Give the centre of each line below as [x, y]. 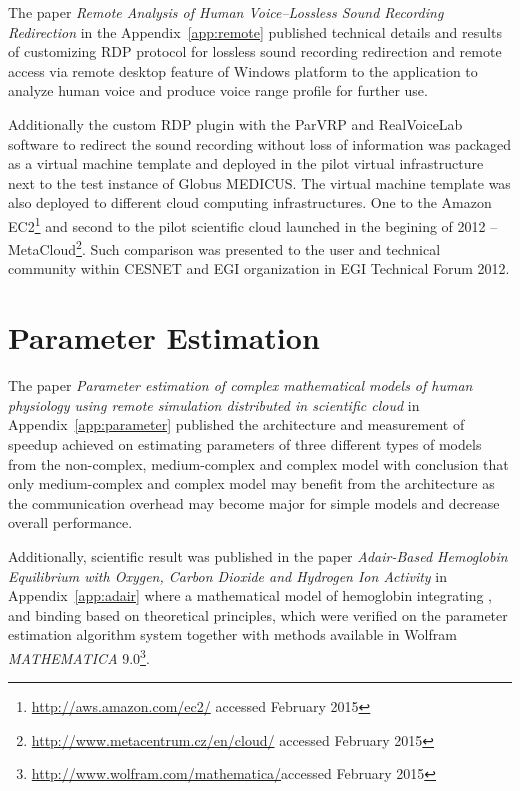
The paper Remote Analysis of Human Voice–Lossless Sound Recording [226, 12]
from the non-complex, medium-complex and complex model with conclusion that [258, 463]
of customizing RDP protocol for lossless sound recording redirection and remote [255, 51]
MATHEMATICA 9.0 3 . [79, 656]
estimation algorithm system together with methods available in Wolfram [232, 634]
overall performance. [70, 522]
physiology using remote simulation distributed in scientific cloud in [214, 404]
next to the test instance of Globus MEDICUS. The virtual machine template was [259, 182]
